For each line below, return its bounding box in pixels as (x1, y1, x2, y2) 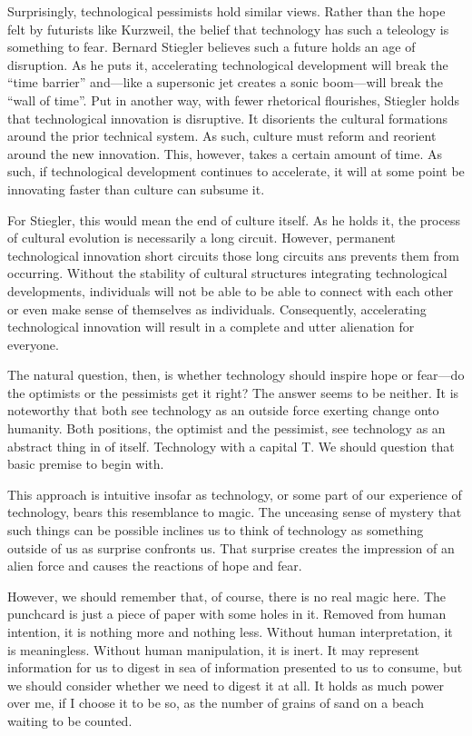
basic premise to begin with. (7, 454, 164, 473)
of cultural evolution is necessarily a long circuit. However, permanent (7, 228, 396, 247)
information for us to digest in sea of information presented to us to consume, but (7, 658, 463, 677)
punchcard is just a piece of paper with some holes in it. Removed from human (7, 604, 447, 623)
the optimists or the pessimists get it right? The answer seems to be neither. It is (7, 383, 459, 402)
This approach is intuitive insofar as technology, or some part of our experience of (7, 484, 462, 503)
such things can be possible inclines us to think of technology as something (7, 521, 424, 540)
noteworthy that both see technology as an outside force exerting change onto (7, 401, 439, 420)
